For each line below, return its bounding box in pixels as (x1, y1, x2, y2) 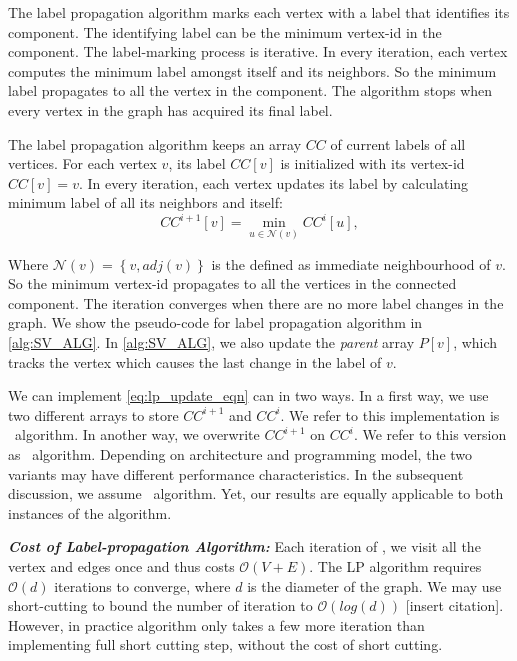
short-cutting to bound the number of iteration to (8, 595, 313, 616)
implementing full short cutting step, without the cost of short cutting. (8, 634, 443, 655)
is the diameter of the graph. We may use (247, 575, 502, 596)
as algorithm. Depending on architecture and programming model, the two (8, 444, 473, 464)
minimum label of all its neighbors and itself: (8, 192, 283, 213)
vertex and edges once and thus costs (8, 555, 235, 576)
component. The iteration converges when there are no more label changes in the (8, 292, 504, 313)
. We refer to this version (353, 424, 507, 445)
